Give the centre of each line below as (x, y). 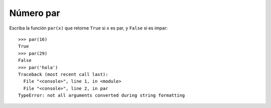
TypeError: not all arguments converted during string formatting (102, 95)
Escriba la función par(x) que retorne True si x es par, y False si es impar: (89, 28)
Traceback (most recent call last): (63, 74)
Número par (35, 13)
